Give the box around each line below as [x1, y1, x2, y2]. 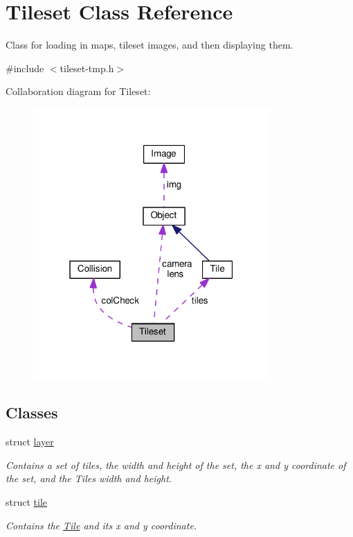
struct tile [6, 495, 48, 509]
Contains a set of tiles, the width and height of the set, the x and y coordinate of [6, 457, 346, 472]
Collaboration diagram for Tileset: [6, 84, 151, 99]
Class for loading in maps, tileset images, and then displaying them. [6, 37, 293, 52]
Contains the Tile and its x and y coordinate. [6, 518, 197, 532]
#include [6, 60, 44, 75]
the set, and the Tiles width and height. [6, 471, 172, 486]
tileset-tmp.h [60, 60, 114, 75]
